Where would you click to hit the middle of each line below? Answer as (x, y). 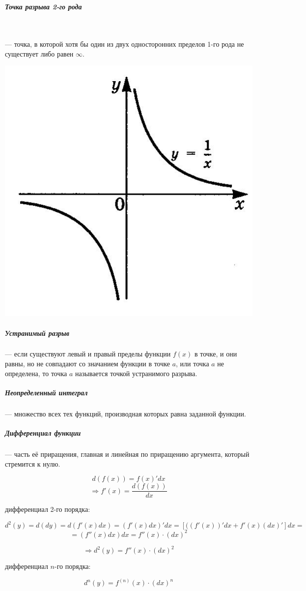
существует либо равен (39, 53)
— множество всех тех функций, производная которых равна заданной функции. (125, 413)
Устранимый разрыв (37, 333)
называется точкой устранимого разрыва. (136, 373)
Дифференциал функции (43, 433)
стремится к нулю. (33, 463)
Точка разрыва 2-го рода (43, 6)
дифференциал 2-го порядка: (48, 509)
